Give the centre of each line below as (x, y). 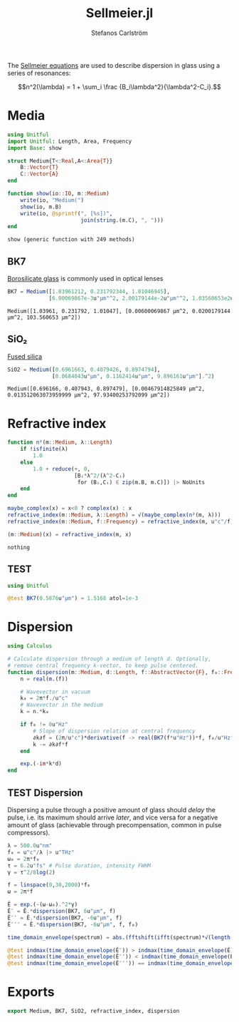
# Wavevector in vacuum (55, 692)
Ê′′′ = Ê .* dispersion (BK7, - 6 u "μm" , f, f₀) (73, 924)
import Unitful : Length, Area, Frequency (70, 141)
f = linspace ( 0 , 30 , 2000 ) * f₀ (49, 885)
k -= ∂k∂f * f (51, 744)
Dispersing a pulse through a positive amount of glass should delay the (111, 810)
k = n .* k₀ (35, 712)
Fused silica (25, 356)
